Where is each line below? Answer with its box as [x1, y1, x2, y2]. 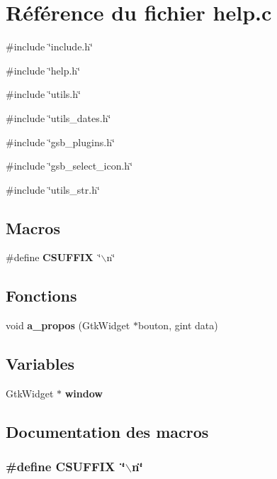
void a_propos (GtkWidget [6, 318, 130, 333]
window [64, 386, 103, 401]
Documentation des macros [6, 421, 209, 443]
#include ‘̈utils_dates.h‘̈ [6, 110, 111, 125]
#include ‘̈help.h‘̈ [6, 62, 81, 77]
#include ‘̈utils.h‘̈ [6, 87, 81, 101]
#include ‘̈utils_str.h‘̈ [6, 182, 100, 197]
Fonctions [6, 285, 77, 307]
